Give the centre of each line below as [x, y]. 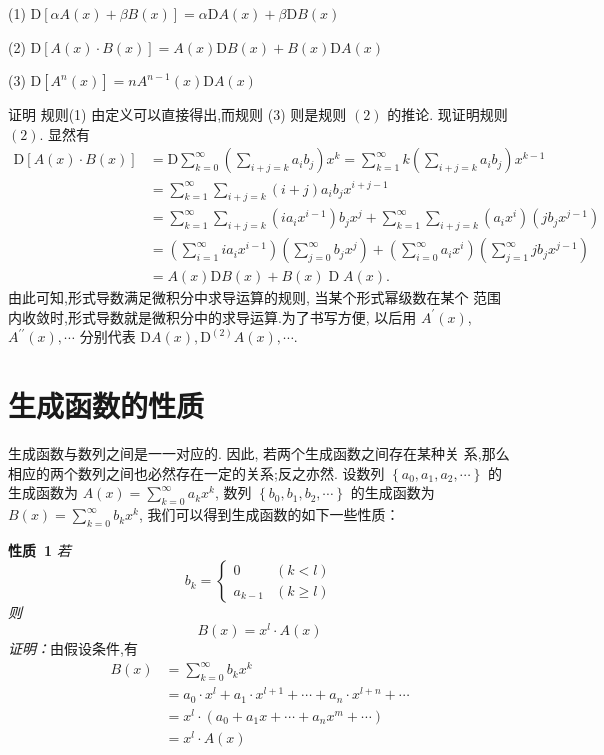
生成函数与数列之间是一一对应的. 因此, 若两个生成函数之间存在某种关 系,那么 [259, 453]
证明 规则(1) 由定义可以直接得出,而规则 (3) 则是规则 [177, 114]
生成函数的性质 [106, 405]
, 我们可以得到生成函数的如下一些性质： [269, 514]
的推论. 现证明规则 [447, 114]
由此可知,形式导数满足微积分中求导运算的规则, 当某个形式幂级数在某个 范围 [255, 297]
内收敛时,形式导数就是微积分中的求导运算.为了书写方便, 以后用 [212, 316]
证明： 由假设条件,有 [73, 648]
